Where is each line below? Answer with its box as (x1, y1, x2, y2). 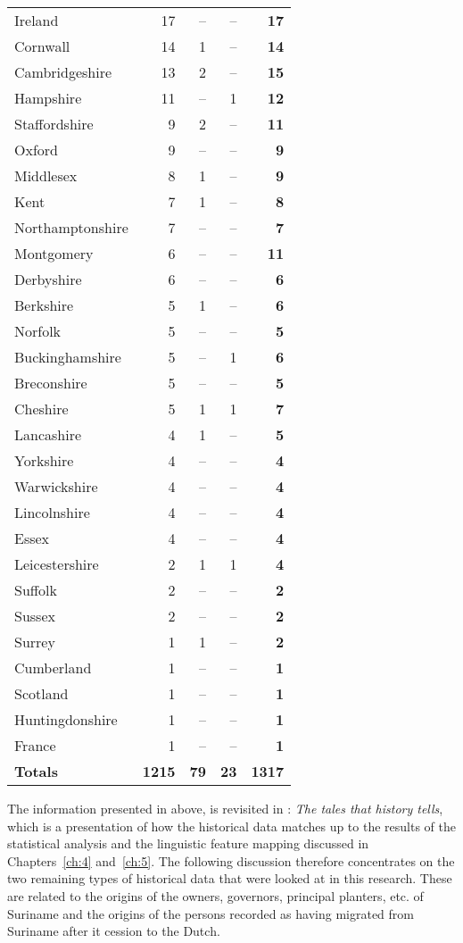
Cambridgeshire (14, 62, 112, 82)
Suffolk (14, 580, 58, 600)
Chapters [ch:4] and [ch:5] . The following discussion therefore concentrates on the (7, 851, 455, 870)
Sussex (14, 605, 55, 626)
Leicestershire (14, 554, 99, 574)
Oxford (14, 139, 58, 160)
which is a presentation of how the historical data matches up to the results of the (7, 816, 456, 835)
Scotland (14, 683, 69, 704)
